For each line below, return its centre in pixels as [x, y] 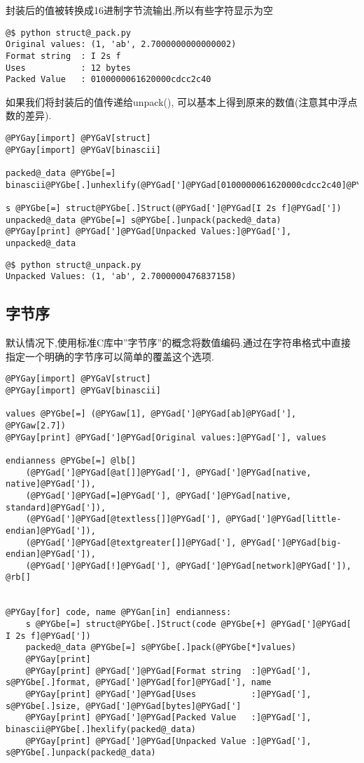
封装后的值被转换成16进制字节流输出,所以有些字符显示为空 [139, 10]
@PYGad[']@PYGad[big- [291, 542]
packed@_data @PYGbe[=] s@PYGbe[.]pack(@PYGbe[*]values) [161, 648]
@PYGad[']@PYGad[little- [283, 519]
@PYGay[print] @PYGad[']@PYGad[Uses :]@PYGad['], [168, 695]
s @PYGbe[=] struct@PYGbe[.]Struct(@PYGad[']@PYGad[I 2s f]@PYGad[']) [174, 208]
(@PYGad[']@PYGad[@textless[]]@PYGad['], [123, 519]
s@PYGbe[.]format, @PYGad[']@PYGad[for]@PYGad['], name [139, 683]
